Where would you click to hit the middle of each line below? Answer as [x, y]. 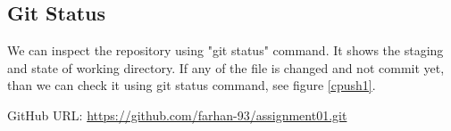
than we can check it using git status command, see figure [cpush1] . [192, 85]
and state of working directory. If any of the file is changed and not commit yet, [226, 67]
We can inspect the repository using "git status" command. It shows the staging [225, 50]
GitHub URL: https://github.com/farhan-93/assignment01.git [177, 115]
